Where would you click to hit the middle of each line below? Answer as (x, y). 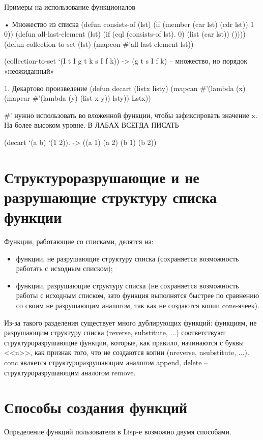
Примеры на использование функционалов (70, 7)
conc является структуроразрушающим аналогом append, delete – (106, 362)
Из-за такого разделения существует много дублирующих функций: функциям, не (130, 322)
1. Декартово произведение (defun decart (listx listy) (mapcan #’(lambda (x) (125, 88)
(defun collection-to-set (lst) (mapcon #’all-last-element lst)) (99, 43)
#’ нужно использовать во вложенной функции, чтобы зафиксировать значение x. (131, 115)
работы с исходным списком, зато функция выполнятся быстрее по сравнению (138, 295)
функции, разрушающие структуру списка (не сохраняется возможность (127, 285)
